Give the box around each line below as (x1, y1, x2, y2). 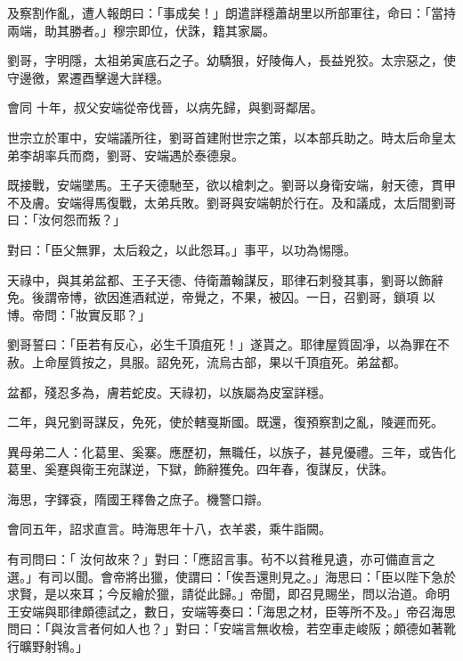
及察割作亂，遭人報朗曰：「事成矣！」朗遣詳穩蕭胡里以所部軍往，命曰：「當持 (7, 4, 456, 21)
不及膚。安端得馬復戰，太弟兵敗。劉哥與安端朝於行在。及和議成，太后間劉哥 (7, 192, 456, 211)
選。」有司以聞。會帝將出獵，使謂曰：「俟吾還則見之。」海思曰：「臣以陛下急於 (7, 567, 456, 585)
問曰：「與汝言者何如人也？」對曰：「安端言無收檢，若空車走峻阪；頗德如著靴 (7, 619, 456, 638)
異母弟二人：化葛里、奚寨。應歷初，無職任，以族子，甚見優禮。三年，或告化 (7, 442, 456, 461)
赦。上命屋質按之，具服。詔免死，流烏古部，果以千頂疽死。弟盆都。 (7, 352, 406, 371)
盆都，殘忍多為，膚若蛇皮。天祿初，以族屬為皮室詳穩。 (7, 382, 331, 401)
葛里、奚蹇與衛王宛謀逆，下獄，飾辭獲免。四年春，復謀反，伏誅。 (7, 460, 394, 478)
